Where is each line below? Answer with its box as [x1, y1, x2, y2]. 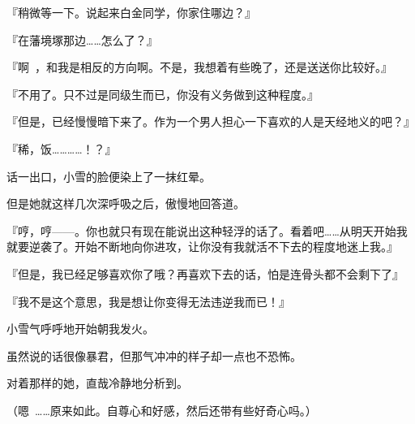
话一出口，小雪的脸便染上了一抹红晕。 [6, 167, 211, 184]
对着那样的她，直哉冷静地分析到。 [6, 374, 188, 392]
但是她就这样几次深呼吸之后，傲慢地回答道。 [6, 195, 245, 212]
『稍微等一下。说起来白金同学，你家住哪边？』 [6, 4, 256, 20]
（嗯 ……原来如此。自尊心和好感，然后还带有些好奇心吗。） [6, 401, 317, 418]
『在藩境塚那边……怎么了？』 [6, 31, 158, 48]
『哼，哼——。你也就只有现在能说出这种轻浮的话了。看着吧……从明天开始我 [6, 222, 408, 239]
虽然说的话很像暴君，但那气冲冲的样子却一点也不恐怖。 [6, 347, 302, 364]
